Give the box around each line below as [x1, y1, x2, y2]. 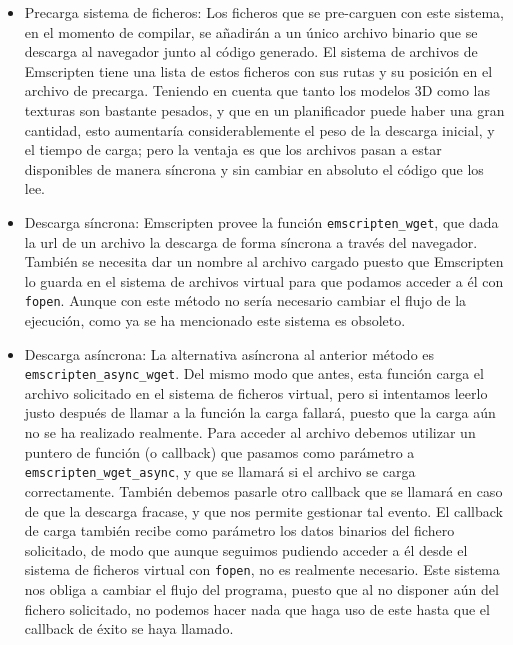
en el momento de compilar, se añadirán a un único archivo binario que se [24, 21, 478, 42]
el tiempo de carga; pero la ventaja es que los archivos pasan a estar [24, 139, 442, 160]
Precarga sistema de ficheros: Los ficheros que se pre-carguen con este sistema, [24, 2, 504, 22]
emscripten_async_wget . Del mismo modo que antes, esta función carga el [24, 363, 484, 384]
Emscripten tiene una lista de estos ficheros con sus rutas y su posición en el [24, 60, 493, 81]
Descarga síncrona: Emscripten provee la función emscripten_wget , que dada [24, 211, 499, 232]
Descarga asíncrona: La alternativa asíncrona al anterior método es [24, 343, 435, 364]
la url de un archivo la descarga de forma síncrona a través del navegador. [24, 231, 478, 252]
